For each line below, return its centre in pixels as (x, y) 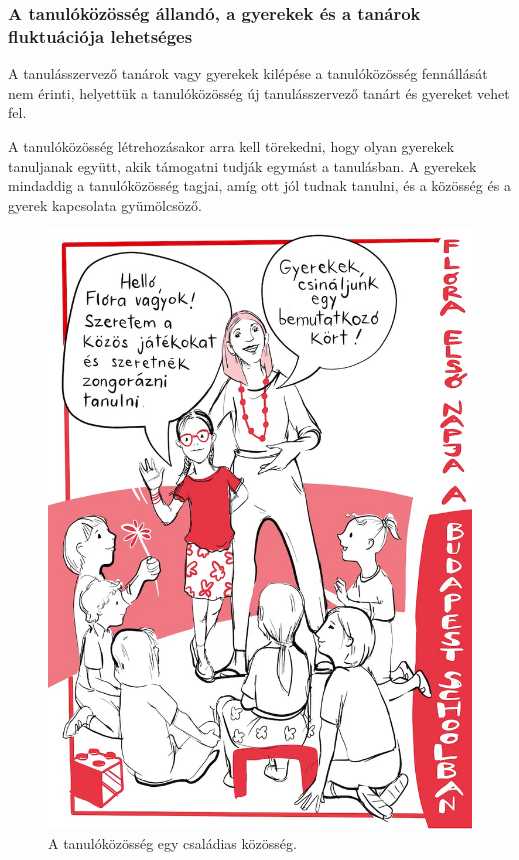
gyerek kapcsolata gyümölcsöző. (105, 204)
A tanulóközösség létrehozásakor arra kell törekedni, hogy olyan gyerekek (231, 145)
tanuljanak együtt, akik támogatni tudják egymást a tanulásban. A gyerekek (242, 165)
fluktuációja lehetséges (100, 35)
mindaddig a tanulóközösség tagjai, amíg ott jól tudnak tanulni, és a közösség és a (259, 185)
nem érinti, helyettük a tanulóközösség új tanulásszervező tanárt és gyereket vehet (259, 92)
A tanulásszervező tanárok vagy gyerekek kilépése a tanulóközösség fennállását (248, 73)
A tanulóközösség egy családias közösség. (172, 842)
